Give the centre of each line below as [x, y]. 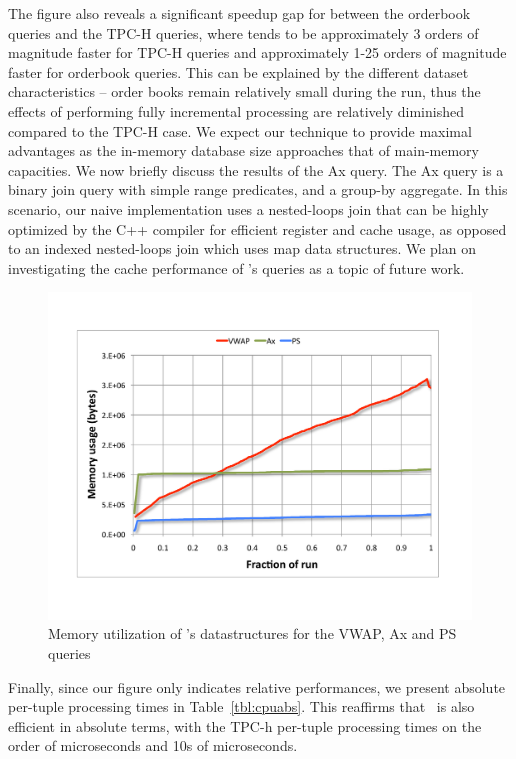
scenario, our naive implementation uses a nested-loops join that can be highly [248, 208]
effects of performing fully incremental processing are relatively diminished [236, 110]
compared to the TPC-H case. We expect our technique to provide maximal [240, 130]
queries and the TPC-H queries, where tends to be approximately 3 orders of [243, 32]
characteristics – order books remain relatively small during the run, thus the [244, 91]
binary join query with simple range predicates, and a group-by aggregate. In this [258, 189]
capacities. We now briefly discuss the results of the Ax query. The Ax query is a [256, 169]
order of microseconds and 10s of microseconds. [153, 745]
